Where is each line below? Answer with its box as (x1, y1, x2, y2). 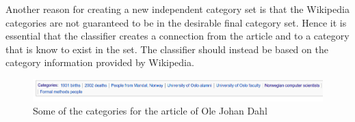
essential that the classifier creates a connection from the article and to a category (5, 29, 350, 43)
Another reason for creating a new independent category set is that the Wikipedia (5, 2, 350, 16)
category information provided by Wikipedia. (5, 55, 194, 70)
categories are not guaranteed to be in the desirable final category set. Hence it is (5, 15, 347, 29)
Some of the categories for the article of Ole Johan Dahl (33, 104, 267, 118)
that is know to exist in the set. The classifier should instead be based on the (5, 42, 328, 56)
